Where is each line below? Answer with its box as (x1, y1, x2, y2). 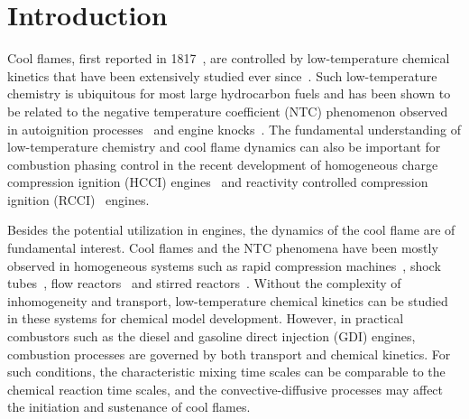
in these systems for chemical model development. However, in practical (7, 309, 404, 328)
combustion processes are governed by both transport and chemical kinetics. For (7, 344, 451, 363)
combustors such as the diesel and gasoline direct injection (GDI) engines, (7, 327, 416, 346)
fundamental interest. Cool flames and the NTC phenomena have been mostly (7, 238, 438, 257)
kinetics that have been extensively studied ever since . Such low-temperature (7, 66, 437, 85)
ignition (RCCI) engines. (7, 190, 150, 209)
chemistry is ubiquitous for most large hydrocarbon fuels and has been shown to (7, 84, 451, 103)
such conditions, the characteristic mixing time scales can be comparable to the (7, 362, 446, 381)
